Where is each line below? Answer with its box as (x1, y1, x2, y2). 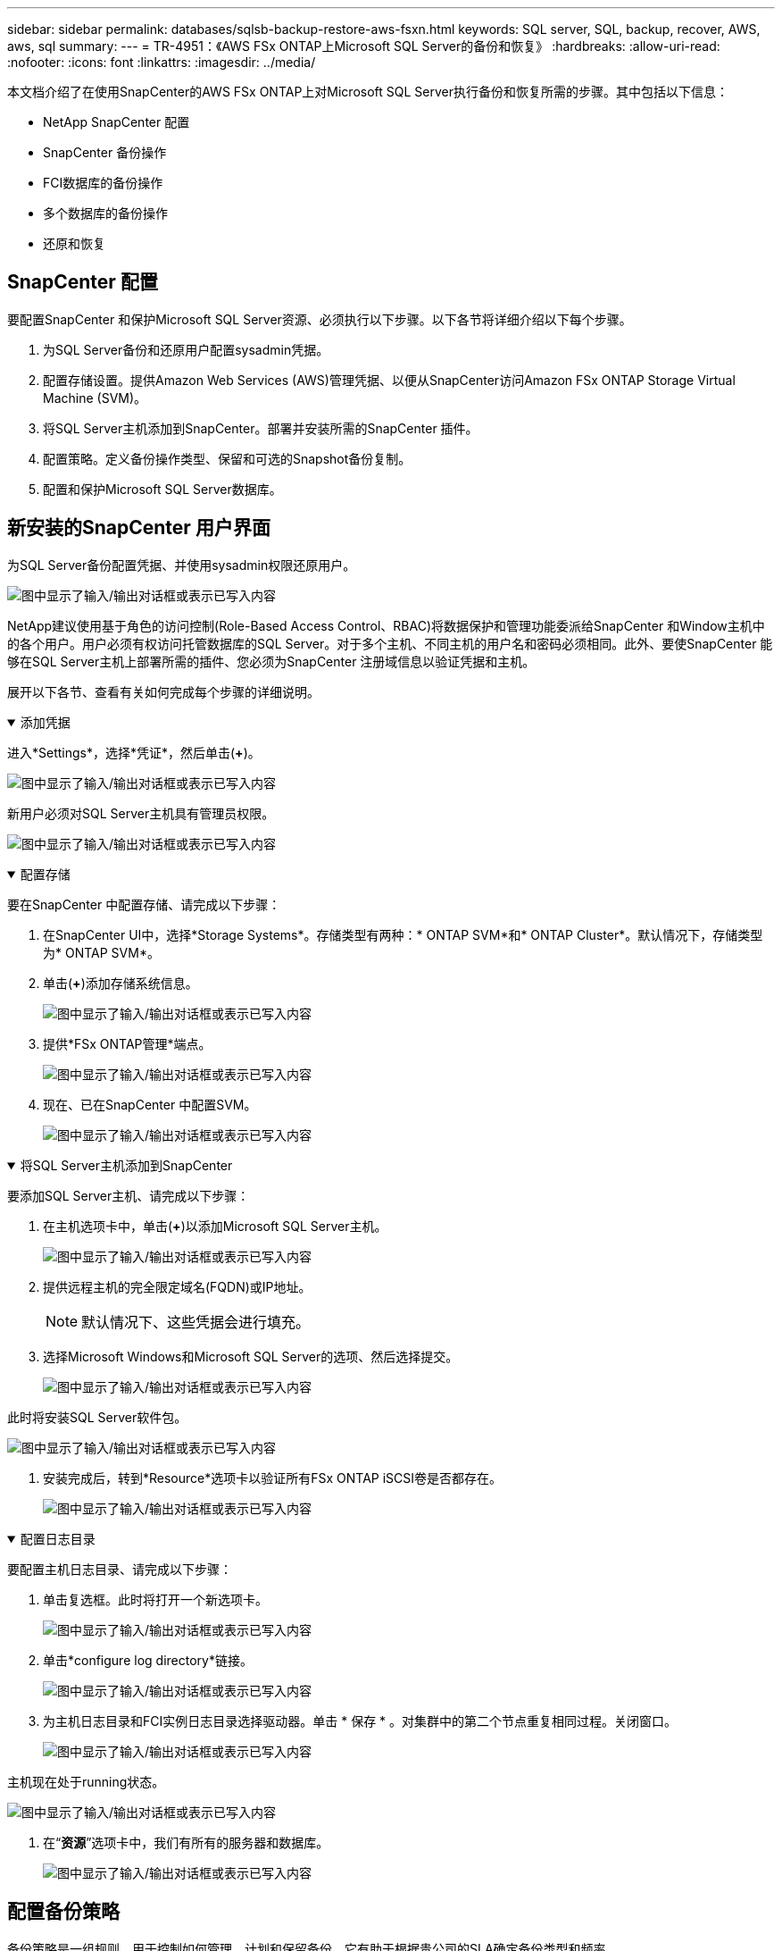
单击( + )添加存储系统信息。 (43, 975, 198, 991)
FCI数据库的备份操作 (43, 175, 163, 190)
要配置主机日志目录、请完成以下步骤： (7, 1561, 232, 1577)
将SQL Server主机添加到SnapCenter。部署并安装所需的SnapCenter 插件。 (43, 420, 478, 436)
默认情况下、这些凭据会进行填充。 (81, 1312, 311, 1331)
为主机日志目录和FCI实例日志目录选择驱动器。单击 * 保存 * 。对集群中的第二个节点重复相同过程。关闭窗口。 (43, 1712, 678, 1729)
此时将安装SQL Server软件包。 (7, 1409, 187, 1425)
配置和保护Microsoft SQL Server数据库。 (43, 481, 282, 497)
